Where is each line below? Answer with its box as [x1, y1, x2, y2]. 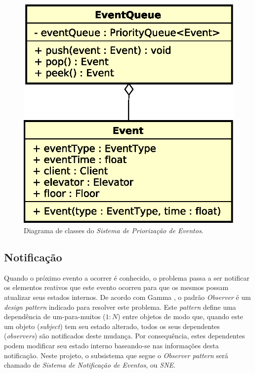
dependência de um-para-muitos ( [4, 311, 106, 322]
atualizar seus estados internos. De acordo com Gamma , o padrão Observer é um [4, 291, 251, 302]
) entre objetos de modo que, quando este [117, 311, 243, 322]
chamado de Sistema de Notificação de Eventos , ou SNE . [4, 360, 175, 370]
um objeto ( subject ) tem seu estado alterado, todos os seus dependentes [4, 321, 220, 331]
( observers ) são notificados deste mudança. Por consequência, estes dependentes [4, 331, 245, 341]
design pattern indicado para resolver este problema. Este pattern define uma [4, 301, 236, 312]
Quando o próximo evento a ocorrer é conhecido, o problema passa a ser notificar [4, 272, 250, 283]
